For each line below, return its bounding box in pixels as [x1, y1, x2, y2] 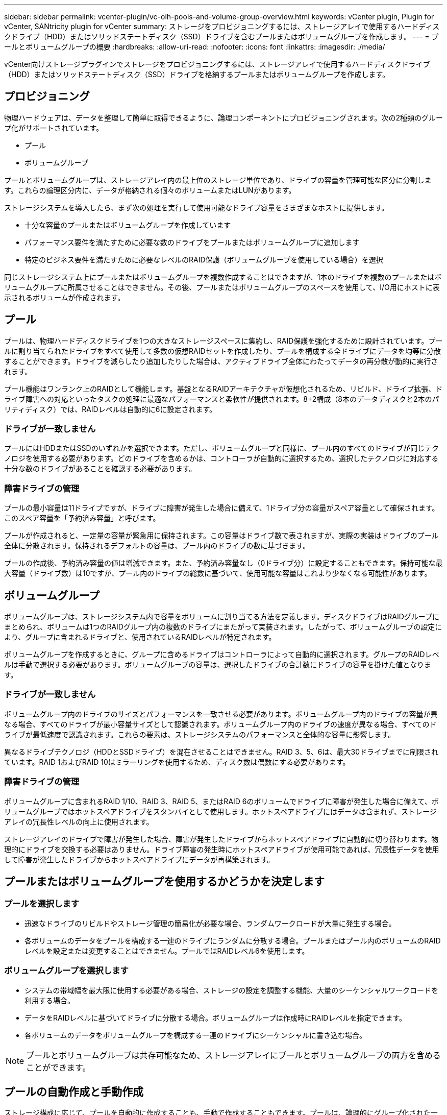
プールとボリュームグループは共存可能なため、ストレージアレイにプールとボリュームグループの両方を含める [26, 1050, 441, 1060]
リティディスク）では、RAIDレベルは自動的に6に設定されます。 [4, 404, 216, 414]
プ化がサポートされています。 [4, 123, 104, 132]
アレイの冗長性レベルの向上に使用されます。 [4, 817, 154, 826]
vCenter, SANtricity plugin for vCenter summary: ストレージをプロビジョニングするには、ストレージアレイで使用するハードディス [4, 22, 440, 31]
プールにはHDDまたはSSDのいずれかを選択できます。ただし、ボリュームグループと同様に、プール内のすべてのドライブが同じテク [4, 444, 439, 453]
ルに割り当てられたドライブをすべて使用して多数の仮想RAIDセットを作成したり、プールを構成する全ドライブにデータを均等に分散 [4, 346, 441, 355]
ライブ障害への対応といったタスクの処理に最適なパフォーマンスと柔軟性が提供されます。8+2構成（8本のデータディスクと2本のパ [4, 394, 439, 403]
